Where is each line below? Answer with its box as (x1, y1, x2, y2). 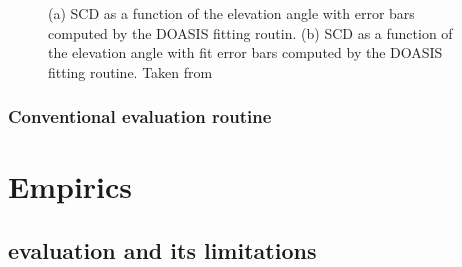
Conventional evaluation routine (8, 104, 272, 129)
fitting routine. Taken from (48, 61, 213, 82)
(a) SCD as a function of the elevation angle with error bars (48, 3, 415, 23)
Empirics (8, 166, 133, 207)
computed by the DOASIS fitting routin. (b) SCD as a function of (48, 22, 453, 43)
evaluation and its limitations (8, 234, 317, 265)
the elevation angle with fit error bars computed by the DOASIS (48, 42, 443, 63)
